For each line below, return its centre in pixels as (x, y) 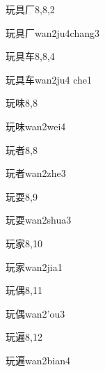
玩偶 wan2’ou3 (35, 313)
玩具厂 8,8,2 (30, 9)
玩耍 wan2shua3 (39, 220)
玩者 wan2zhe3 (36, 173)
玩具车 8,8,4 (30, 56)
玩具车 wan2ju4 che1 (49, 79)
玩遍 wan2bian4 (38, 360)
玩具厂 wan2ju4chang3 (52, 32)
